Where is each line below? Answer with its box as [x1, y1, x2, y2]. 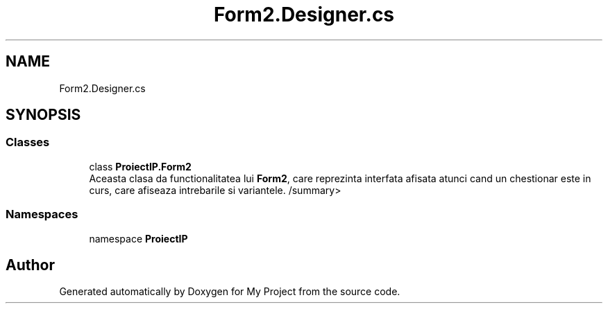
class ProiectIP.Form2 [89, 160, 192, 173]
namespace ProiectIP [89, 232, 188, 245]
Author [6, 256, 55, 274]
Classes [6, 135, 50, 150]
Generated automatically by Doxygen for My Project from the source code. [59, 285, 400, 298]
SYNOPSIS [6, 106, 81, 124]
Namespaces [6, 207, 78, 222]
